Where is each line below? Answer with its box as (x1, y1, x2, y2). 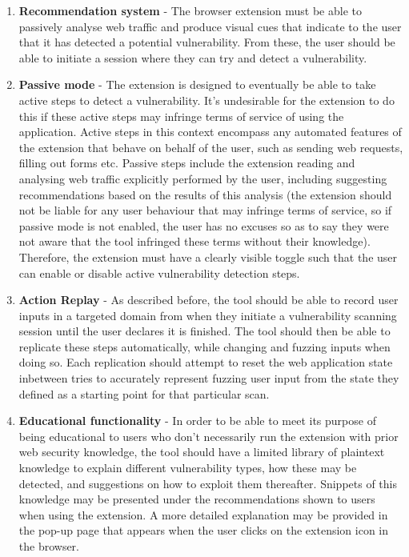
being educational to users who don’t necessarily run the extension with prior (18, 427, 399, 444)
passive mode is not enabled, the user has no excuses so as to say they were (18, 217, 389, 234)
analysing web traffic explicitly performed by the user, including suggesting (18, 170, 387, 186)
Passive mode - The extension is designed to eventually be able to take (18, 76, 376, 93)
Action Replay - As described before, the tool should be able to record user (18, 291, 399, 308)
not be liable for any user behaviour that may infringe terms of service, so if (18, 202, 392, 218)
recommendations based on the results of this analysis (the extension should (18, 186, 392, 202)
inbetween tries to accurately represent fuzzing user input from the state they (18, 370, 399, 387)
